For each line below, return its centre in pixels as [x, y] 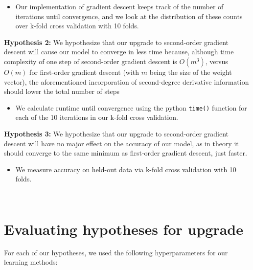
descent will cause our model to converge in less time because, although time [119, 52]
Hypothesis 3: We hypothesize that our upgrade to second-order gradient [116, 134]
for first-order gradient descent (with [84, 72]
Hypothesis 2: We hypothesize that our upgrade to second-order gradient [116, 42]
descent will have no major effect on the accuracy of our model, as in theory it [121, 143]
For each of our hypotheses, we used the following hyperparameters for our [116, 252]
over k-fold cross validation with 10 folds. [77, 26]
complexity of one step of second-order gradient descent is [91, 61]
